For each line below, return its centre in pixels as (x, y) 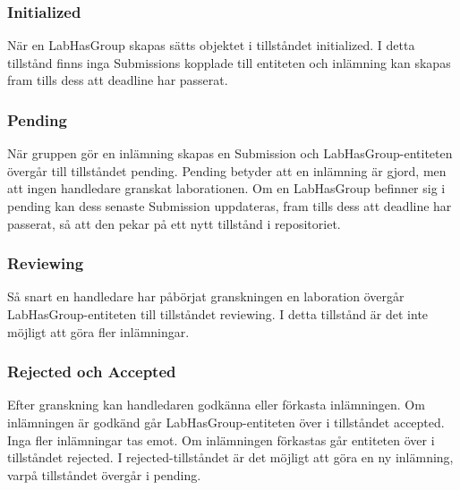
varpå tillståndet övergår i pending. (104, 474)
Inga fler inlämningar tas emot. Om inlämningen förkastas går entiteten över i (221, 439)
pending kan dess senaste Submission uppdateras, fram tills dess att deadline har (230, 206)
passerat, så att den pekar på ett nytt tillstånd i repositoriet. (174, 223)
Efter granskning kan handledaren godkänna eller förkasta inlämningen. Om (216, 405)
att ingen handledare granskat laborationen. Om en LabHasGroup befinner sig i (226, 188)
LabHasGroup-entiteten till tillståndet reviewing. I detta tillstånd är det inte (218, 314)
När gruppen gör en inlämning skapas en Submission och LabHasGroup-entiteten (230, 153)
